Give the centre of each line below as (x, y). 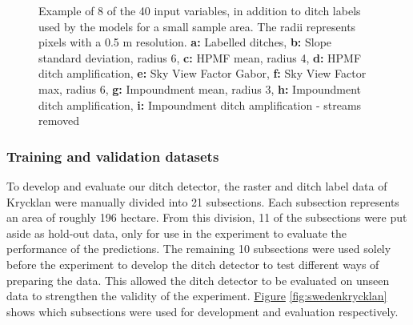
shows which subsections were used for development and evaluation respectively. (202, 311)
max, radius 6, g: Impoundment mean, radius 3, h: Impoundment (200, 88)
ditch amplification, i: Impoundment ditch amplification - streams (200, 104)
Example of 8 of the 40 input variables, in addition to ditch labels (200, 10)
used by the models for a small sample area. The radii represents (197, 26)
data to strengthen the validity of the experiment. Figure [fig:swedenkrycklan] (197, 296)
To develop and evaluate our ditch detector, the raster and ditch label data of (197, 185)
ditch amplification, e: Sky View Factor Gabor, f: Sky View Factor (202, 73)
